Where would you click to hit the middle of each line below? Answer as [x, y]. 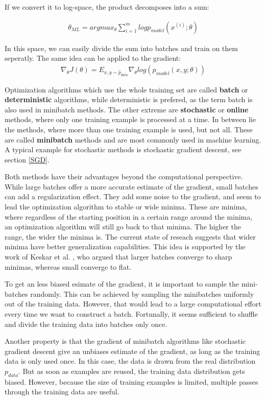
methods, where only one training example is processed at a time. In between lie [130, 119]
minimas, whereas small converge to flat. [68, 266]
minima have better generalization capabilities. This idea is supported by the [125, 246]
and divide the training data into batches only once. [86, 324]
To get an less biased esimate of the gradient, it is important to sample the [122, 284]
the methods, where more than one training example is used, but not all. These [129, 129]
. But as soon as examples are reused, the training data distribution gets [131, 371]
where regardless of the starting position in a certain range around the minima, [129, 216]
